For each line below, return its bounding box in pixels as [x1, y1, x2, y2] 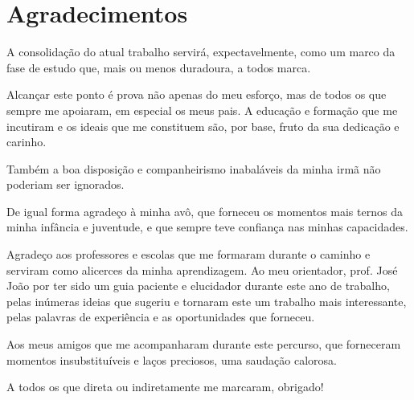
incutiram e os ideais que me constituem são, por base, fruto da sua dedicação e [6, 117, 400, 134]
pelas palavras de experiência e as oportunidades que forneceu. [6, 308, 315, 325]
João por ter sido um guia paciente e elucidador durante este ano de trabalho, [6, 277, 390, 294]
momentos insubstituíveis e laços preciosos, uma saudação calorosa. [6, 351, 337, 368]
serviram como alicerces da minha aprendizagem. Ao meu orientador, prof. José [6, 261, 398, 278]
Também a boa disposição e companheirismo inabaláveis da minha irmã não [6, 160, 381, 177]
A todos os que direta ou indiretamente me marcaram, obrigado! [6, 378, 324, 395]
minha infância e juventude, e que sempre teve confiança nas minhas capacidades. [6, 218, 408, 235]
